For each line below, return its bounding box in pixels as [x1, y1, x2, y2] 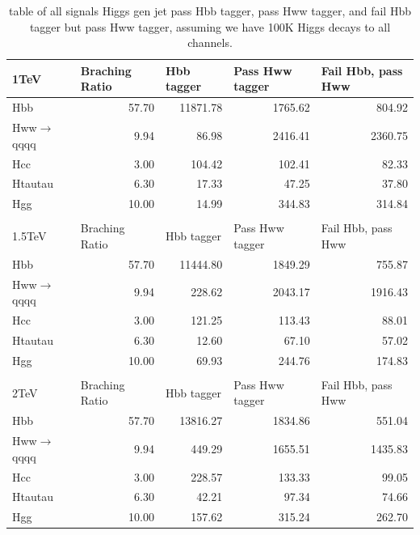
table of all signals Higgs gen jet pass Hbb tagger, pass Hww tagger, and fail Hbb [9, 2, 411, 19]
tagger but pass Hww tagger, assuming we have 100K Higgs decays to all [29, 18, 391, 35]
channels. [187, 34, 233, 51]
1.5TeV [12, 227, 47, 244]
